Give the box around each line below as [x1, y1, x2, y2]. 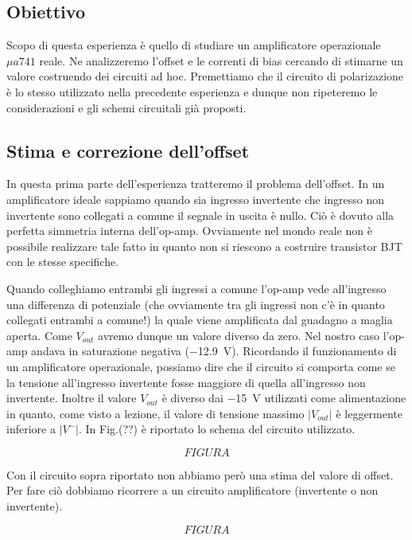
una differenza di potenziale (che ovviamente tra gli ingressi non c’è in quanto [6, 295, 385, 312]
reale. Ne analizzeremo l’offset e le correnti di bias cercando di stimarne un [39, 52, 403, 68]
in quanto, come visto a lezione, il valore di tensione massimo [6, 405, 305, 421]
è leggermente [336, 405, 403, 421]
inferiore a [6, 421, 56, 437]
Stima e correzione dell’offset [6, 138, 250, 162]
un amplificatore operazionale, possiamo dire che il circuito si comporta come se [6, 358, 395, 374]
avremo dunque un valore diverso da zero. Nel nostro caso [98, 327, 379, 343]
